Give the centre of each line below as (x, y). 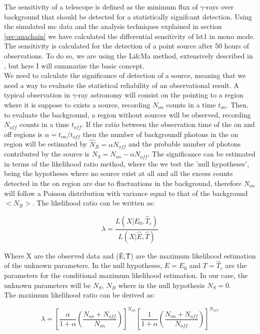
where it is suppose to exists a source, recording (77, 104)
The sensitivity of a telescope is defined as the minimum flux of (101, 6)
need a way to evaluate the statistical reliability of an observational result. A (121, 85)
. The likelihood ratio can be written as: (93, 203)
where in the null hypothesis (161, 285)
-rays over (219, 6)
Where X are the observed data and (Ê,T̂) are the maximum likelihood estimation (130, 255)
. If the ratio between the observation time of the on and (168, 124)
